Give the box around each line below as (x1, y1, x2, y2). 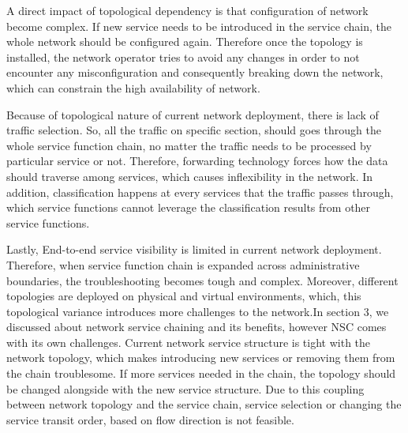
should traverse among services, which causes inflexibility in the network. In (6, 168, 373, 184)
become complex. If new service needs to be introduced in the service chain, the (6, 17, 391, 34)
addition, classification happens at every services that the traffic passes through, (6, 183, 394, 200)
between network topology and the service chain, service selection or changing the (6, 396, 402, 412)
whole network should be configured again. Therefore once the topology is (6, 33, 363, 50)
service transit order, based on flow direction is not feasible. (6, 411, 294, 427)
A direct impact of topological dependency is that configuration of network (6, 2, 369, 18)
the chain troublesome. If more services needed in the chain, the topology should (6, 365, 396, 382)
